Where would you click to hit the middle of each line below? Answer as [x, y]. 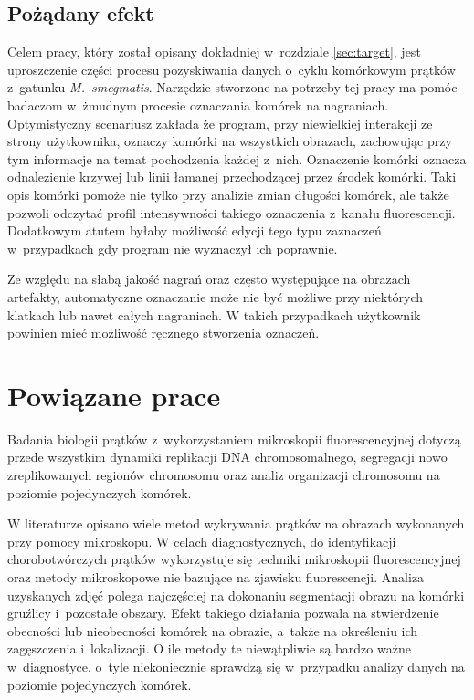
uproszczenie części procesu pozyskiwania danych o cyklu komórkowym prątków [232, 69]
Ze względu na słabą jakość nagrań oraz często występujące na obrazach [209, 279]
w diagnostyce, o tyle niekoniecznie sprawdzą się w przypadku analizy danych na [236, 666]
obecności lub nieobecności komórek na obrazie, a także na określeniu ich [213, 630]
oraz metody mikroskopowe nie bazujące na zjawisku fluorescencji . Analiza [216, 576]
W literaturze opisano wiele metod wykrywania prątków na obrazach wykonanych [236, 523]
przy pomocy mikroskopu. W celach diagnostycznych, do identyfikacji [202, 541]
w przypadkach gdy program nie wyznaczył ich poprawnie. [173, 248]
